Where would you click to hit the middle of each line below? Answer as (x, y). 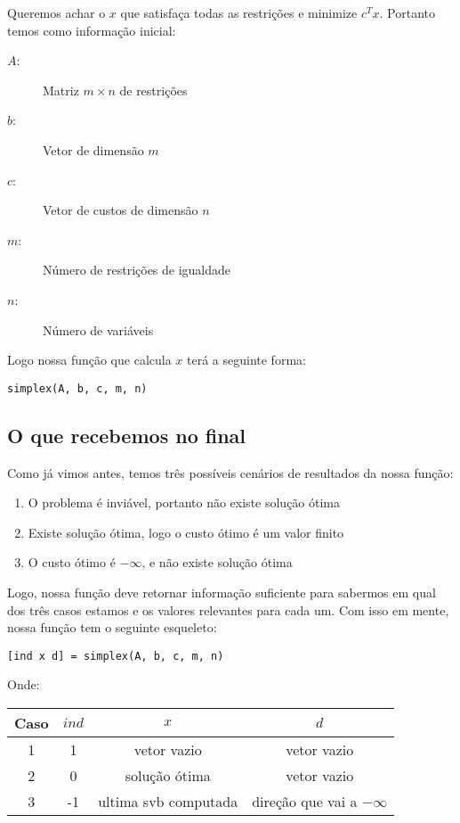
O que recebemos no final (127, 435)
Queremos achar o (56, 12)
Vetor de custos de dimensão (121, 210)
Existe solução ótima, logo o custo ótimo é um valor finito (186, 532)
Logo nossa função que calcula (89, 360)
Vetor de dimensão (93, 149)
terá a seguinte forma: (246, 360)
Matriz (61, 90)
